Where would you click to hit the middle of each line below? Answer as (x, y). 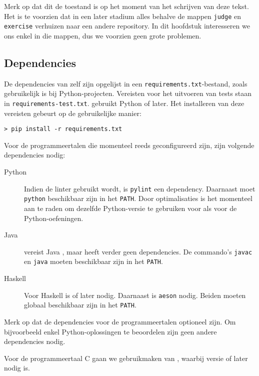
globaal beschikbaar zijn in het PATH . (80, 305)
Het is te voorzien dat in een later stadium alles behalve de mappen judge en (122, 16)
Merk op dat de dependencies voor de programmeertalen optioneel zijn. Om (120, 321)
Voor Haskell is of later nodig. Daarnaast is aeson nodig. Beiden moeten (135, 295)
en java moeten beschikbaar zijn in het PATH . (93, 261)
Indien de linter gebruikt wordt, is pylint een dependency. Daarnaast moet (140, 188)
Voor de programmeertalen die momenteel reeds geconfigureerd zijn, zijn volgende (129, 145)
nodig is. (17, 368)
